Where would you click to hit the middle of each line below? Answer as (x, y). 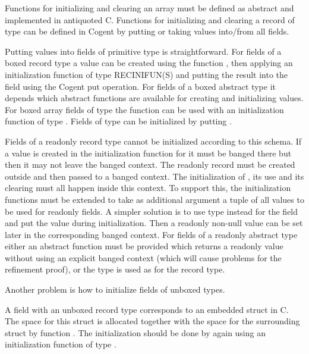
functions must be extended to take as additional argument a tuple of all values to (154, 199)
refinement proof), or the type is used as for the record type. (115, 269)
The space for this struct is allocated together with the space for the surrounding (152, 321)
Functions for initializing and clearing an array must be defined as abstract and (149, 8)
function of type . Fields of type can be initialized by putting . (118, 121)
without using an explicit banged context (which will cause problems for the (143, 257)
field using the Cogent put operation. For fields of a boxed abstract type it (140, 86)
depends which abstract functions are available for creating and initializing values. (154, 98)
